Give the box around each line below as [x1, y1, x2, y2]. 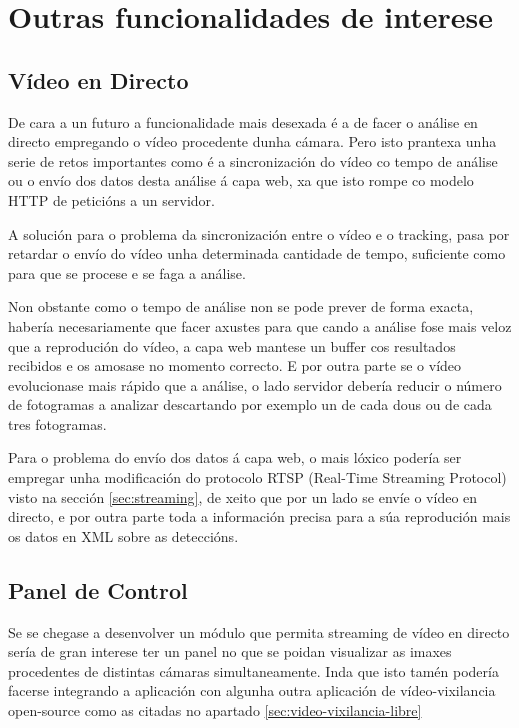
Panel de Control [8, 574, 188, 605]
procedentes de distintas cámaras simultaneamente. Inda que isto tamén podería [8, 660, 499, 681]
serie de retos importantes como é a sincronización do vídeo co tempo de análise [8, 150, 498, 171]
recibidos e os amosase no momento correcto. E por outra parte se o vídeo [8, 355, 462, 376]
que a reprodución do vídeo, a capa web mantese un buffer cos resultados [8, 335, 456, 356]
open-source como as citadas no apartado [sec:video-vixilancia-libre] [8, 700, 422, 721]
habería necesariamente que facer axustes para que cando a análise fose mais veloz [8, 315, 512, 336]
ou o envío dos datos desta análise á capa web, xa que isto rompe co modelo [8, 170, 474, 191]
